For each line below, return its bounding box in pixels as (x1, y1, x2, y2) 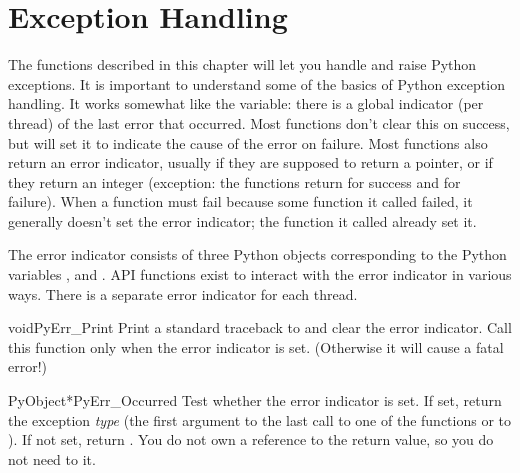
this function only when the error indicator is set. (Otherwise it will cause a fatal (8, 336, 504, 357)
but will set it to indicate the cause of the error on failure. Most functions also (8, 132, 488, 153)
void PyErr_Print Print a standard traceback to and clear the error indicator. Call (8, 317, 512, 338)
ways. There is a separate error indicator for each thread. (8, 283, 358, 304)
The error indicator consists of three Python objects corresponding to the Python (8, 244, 507, 265)
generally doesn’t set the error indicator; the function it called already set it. (8, 210, 477, 231)
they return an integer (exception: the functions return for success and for (8, 171, 461, 192)
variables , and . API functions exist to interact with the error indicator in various (8, 264, 512, 285)
